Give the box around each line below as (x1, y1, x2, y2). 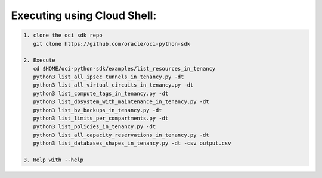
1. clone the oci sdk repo (23, 32, 103, 39)
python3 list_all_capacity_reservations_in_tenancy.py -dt (33, 131, 209, 138)
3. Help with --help (23, 157, 83, 163)
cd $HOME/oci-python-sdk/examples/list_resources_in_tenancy (33, 65, 216, 72)
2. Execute (23, 57, 55, 63)
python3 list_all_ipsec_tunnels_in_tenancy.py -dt (33, 74, 184, 80)
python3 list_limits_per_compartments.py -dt (33, 115, 169, 122)
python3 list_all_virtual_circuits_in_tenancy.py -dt (33, 82, 194, 88)
